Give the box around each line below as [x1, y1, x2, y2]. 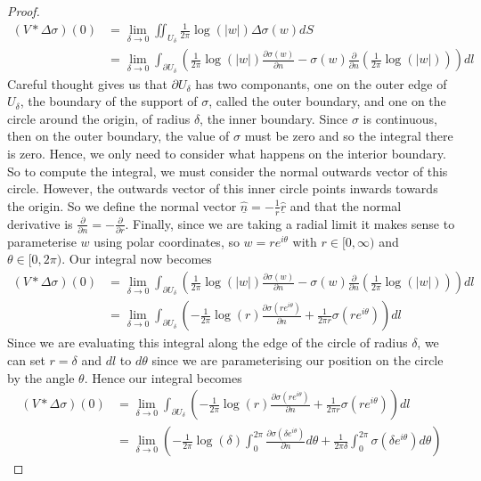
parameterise [7, 232, 77, 250]
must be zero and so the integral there [244, 126, 453, 145]
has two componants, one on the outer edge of [195, 74, 447, 93]
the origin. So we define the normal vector [7, 196, 237, 215]
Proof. [7, 2, 40, 20]
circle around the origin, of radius [7, 109, 191, 127]
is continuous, [363, 109, 437, 127]
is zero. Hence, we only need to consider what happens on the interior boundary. [7, 143, 446, 162]
